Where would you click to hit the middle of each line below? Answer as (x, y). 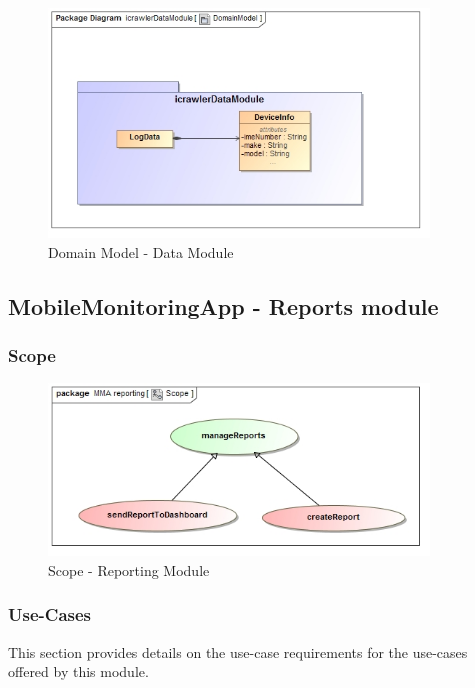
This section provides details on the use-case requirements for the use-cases (238, 651)
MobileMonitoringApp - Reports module (223, 305)
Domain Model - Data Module (141, 251)
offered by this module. (78, 671)
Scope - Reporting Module (129, 569)
